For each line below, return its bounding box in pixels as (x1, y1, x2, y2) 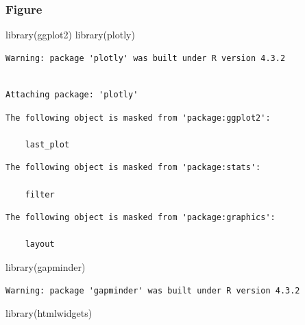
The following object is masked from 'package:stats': (5, 162, 261, 173)
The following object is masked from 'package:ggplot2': (5, 112, 271, 123)
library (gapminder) (5, 259, 86, 274)
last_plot (25, 139, 70, 149)
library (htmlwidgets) (5, 306, 93, 320)
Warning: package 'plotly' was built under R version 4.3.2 (5, 53, 286, 63)
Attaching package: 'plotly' (5, 90, 138, 99)
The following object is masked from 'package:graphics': (5, 213, 276, 223)
